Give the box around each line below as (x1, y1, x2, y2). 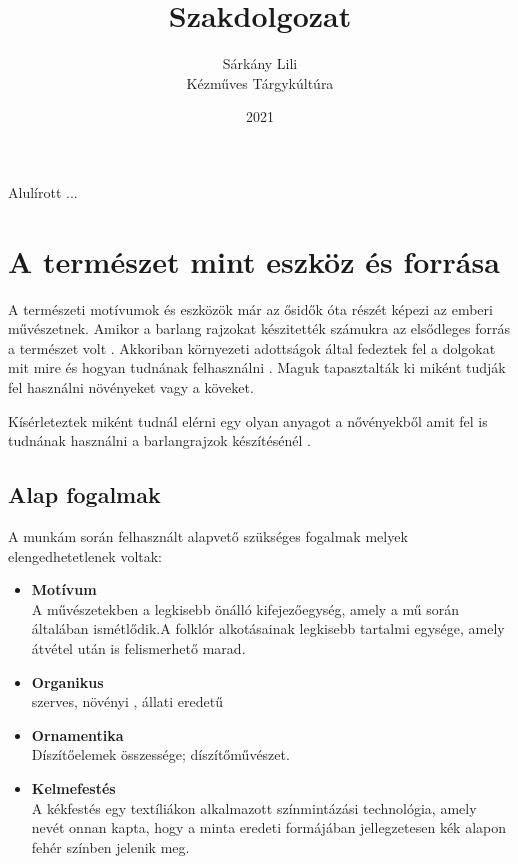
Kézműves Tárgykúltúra (186, 72, 334, 93)
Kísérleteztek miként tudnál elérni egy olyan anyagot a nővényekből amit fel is (8, 410, 488, 431)
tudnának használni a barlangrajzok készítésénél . (8, 430, 311, 451)
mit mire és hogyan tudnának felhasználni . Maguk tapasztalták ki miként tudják (8, 357, 506, 378)
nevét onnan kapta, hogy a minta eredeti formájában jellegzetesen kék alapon (31, 817, 507, 838)
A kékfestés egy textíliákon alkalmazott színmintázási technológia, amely (31, 797, 477, 818)
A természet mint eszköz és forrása (8, 240, 500, 281)
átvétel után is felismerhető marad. (31, 637, 246, 658)
